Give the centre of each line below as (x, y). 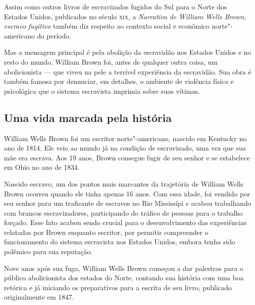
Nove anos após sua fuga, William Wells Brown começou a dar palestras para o (124, 268)
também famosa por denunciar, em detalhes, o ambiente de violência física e (119, 81)
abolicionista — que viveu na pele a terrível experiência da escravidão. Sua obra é (128, 71)
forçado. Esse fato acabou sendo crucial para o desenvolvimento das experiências (126, 222)
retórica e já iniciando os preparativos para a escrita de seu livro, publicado (118, 287)
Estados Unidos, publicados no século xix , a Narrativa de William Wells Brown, (125, 16)
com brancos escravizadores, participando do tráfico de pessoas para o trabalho (124, 212)
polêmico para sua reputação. (48, 251)
